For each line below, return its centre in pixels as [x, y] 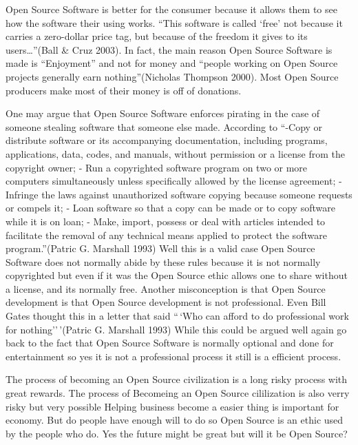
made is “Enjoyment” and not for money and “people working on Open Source [172, 63]
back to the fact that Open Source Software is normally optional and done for [170, 343]
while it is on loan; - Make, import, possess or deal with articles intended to [166, 221]
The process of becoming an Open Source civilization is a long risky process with [177, 379]
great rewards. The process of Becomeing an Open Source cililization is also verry [178, 393]
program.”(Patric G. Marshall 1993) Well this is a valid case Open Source [160, 248]
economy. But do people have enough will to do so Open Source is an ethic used [175, 420]
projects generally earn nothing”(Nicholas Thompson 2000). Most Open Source [172, 76]
